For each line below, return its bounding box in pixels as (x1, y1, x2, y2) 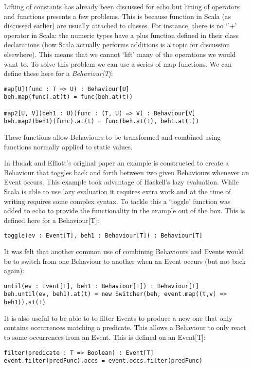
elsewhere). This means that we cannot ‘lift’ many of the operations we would (4, 49, 236, 59)
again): (4, 265, 25, 276)
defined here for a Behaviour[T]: (4, 215, 99, 225)
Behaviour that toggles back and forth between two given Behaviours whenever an (4, 167, 249, 177)
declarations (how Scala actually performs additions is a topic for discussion (4, 39, 230, 50)
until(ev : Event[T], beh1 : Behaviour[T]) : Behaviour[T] (4, 282, 199, 290)
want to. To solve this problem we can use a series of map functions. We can (4, 58, 232, 69)
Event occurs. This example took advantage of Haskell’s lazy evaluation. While (4, 177, 239, 187)
